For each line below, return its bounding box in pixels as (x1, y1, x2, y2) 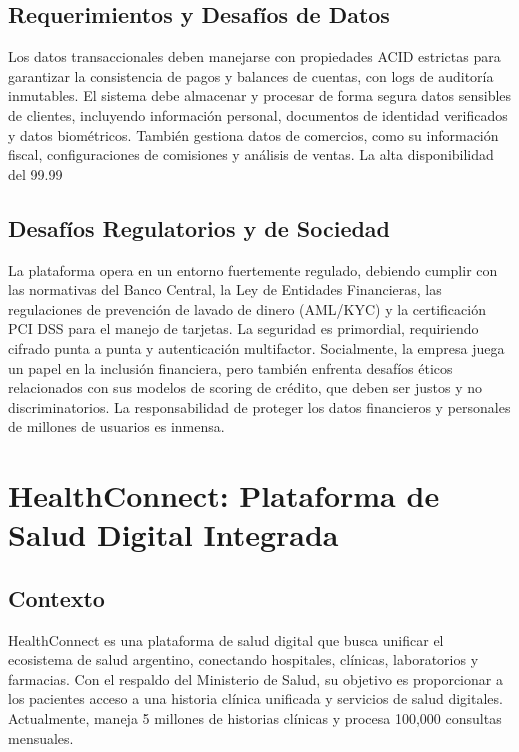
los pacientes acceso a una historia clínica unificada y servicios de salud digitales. (8, 688, 503, 709)
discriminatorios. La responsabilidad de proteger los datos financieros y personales (8, 396, 511, 417)
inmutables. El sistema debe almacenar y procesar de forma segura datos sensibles (8, 85, 512, 106)
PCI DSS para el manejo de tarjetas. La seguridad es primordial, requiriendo (8, 318, 479, 339)
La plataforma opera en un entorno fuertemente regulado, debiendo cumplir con (8, 259, 498, 280)
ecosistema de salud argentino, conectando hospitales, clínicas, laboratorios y (8, 649, 479, 670)
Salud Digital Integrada (8, 514, 339, 555)
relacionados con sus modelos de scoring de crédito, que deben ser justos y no (8, 377, 483, 398)
